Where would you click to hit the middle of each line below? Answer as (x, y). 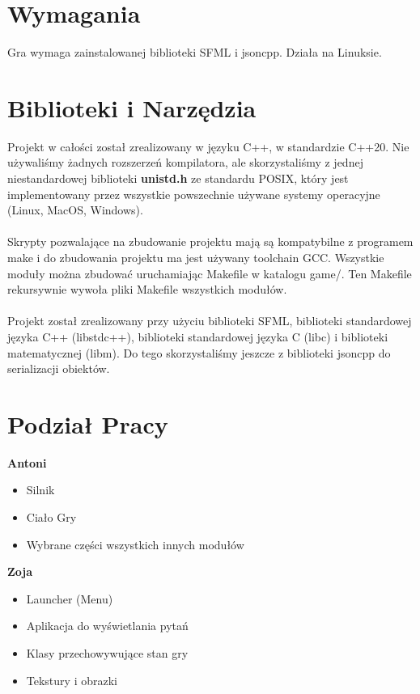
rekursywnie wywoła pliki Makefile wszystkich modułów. (147, 289)
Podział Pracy (88, 423)
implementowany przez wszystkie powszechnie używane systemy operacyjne (194, 194)
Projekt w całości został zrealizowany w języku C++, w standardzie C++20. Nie (208, 146)
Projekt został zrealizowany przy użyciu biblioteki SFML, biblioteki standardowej (210, 321)
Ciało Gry (51, 517)
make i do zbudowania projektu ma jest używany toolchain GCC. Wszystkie (196, 257)
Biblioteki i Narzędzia (132, 107)
